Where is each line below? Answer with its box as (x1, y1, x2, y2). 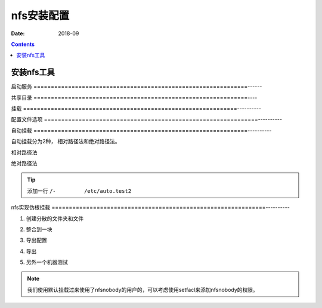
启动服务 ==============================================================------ (11, 83, 262, 90)
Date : (11, 30, 25, 37)
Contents (11, 41, 35, 48)
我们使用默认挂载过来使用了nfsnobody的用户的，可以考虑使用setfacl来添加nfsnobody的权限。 (27, 286, 259, 293)
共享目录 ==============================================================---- (11, 94, 258, 101)
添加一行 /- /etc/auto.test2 (27, 187, 132, 194)
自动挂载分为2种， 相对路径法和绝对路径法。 (11, 138, 120, 145)
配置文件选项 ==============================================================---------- (11, 116, 283, 123)
